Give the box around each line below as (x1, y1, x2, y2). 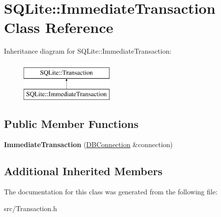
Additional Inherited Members (4, 163, 163, 179)
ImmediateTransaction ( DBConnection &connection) (4, 139, 173, 150)
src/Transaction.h (4, 203, 57, 213)
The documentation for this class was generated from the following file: (4, 186, 218, 197)
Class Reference (4, 17, 113, 37)
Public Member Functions (4, 116, 138, 131)
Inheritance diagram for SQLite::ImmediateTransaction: (4, 46, 172, 56)
